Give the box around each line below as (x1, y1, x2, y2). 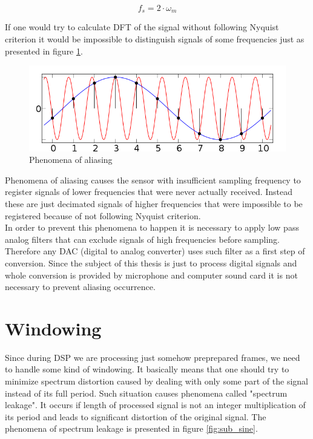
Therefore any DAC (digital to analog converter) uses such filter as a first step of (5, 245, 305, 257)
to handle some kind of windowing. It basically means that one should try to (5, 363, 289, 375)
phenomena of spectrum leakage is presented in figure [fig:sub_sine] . (5, 422, 258, 435)
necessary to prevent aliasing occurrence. (5, 280, 156, 293)
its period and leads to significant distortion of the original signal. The (5, 410, 266, 423)
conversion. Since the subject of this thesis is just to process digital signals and (5, 256, 297, 269)
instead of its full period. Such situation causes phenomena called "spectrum (5, 386, 288, 399)
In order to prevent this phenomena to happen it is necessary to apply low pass (5, 221, 299, 234)
